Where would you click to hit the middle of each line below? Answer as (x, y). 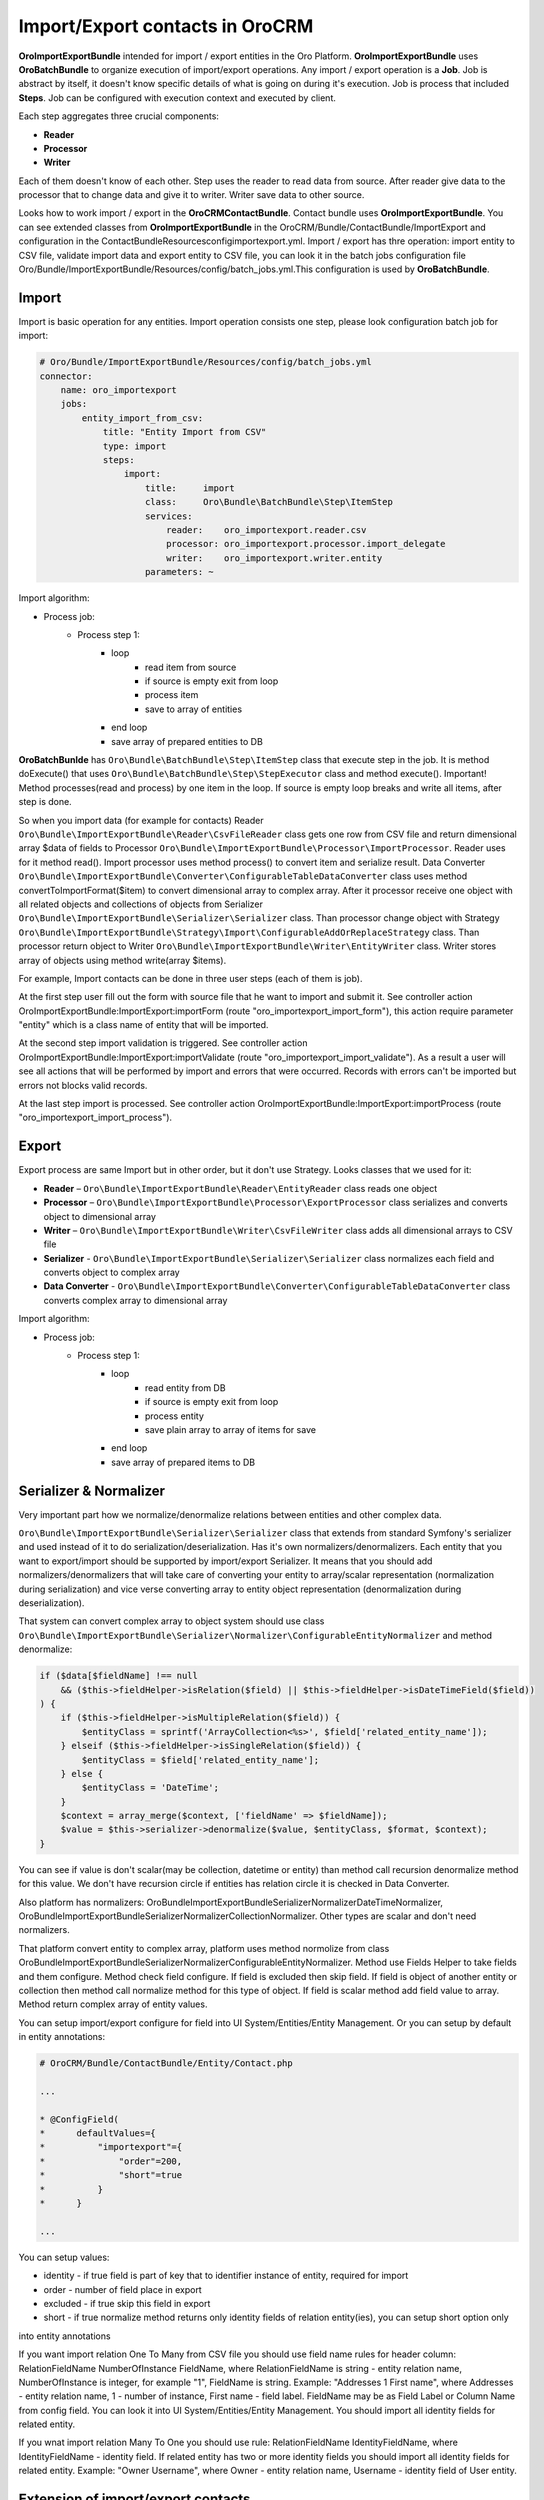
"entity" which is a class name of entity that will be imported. (143, 1025)
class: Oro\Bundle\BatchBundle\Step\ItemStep (269, 502)
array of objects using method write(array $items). (122, 960)
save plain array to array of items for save (231, 1429)
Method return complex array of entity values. (113, 2004)
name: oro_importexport (118, 390)
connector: (66, 376)
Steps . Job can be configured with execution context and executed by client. (177, 97)
